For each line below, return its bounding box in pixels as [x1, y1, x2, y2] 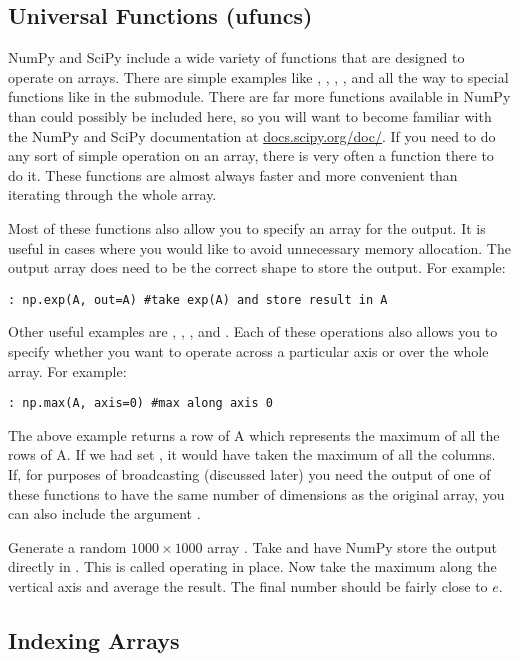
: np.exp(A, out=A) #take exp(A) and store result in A [8, 292, 388, 307]
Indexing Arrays [8, 624, 180, 655]
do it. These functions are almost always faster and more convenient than [8, 164, 458, 185]
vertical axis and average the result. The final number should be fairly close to [8, 575, 488, 596]
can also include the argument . [8, 503, 201, 524]
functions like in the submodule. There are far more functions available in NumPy [8, 86, 511, 107]
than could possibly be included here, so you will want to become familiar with [8, 105, 492, 126]
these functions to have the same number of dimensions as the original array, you [8, 483, 505, 504]
